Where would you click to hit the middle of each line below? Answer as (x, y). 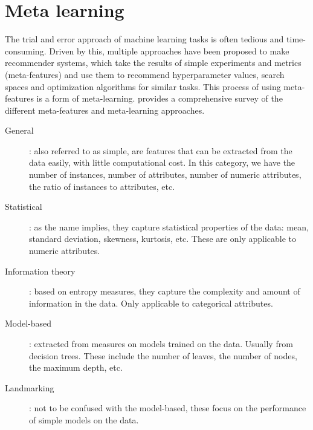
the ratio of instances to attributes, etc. (102, 186)
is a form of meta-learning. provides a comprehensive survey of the (160, 98)
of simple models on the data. (84, 419)
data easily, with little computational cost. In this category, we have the (162, 162)
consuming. (26, 50)
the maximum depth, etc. (76, 367)
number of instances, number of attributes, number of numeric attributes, (165, 174)
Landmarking (30, 387)
